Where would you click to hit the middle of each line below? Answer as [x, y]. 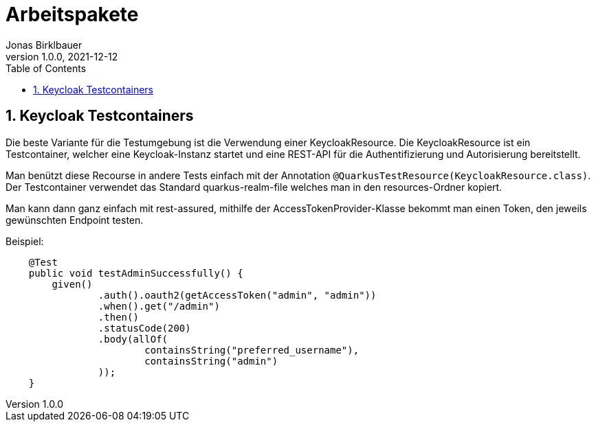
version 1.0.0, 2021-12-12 [62, 56]
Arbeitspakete [72, 14]
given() [72, 284]
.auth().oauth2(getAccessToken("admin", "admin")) [237, 295]
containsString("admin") [211, 361]
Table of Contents [46, 68]
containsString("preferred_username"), [252, 350]
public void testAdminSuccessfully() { [136, 273]
